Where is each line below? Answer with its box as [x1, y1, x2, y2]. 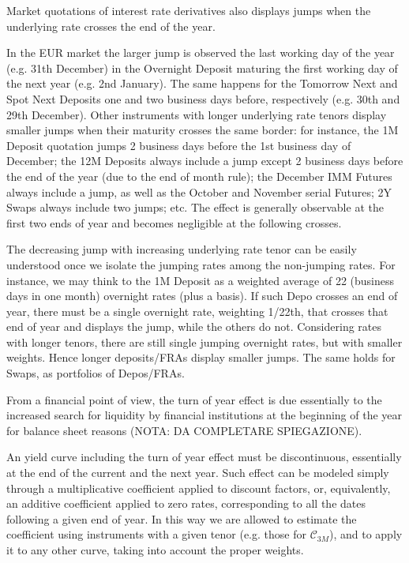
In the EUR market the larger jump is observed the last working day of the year [6, 44, 395, 61]
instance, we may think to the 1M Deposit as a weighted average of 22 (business [6, 272, 395, 288]
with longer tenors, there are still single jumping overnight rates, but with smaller [6, 333, 403, 350]
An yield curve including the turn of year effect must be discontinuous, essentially [6, 449, 402, 465]
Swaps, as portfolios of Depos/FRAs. [6, 365, 185, 381]
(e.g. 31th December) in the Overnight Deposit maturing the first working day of [6, 59, 398, 76]
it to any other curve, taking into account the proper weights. [6, 542, 304, 557]
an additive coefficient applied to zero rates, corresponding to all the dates [6, 495, 366, 512]
